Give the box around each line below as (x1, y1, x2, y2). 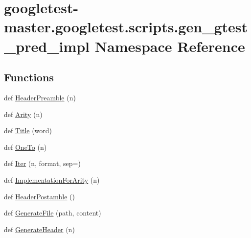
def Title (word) (4, 125, 52, 136)
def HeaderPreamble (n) (4, 92, 76, 102)
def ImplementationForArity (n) (4, 174, 100, 185)
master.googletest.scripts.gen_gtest (4, 17, 248, 37)
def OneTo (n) (4, 142, 47, 152)
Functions (4, 70, 54, 85)
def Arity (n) (4, 109, 43, 119)
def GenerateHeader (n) (4, 224, 75, 234)
